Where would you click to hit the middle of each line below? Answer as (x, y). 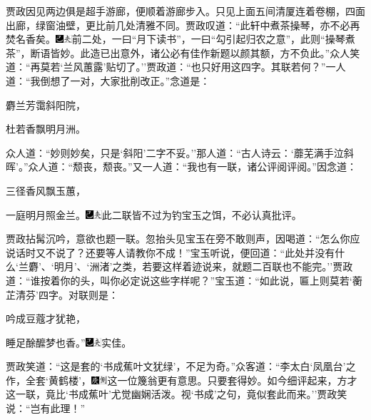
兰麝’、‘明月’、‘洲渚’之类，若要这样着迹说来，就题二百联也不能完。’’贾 (181, 266)
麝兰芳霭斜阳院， (46, 104)
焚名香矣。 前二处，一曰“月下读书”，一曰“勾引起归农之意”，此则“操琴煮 (181, 39)
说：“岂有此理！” (46, 408)
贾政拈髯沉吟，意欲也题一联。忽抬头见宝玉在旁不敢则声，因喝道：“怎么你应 (183, 239)
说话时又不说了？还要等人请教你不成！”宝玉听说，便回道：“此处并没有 (171, 252)
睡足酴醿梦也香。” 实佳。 (69, 342)
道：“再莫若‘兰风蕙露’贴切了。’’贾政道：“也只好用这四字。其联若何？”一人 (176, 67)
